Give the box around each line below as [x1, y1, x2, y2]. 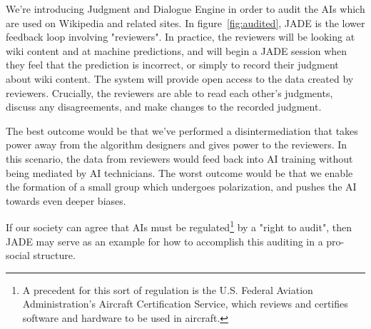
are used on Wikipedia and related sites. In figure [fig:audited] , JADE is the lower [6, 15, 365, 30]
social [6, 248, 30, 263]
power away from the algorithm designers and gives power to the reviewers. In [6, 137, 347, 152]
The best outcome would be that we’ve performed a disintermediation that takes [6, 123, 358, 138]
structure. [33, 248, 76, 263]
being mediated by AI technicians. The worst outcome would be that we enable [6, 165, 353, 180]
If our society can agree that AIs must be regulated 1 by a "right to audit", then [6, 218, 352, 234]
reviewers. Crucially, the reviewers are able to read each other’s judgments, [6, 85, 333, 100]
